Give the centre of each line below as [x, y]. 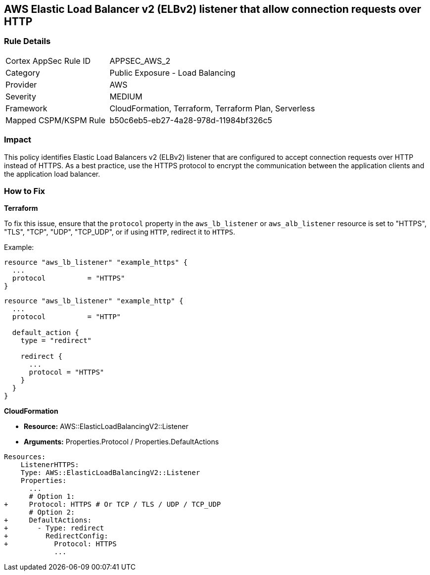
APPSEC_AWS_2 [140, 61]
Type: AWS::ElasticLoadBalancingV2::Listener [110, 473]
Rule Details [27, 41]
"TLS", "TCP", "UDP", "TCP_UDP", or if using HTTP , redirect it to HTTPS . [120, 232]
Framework [26, 108]
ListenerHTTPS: [50, 465]
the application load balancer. [52, 174]
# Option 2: [52, 512]
